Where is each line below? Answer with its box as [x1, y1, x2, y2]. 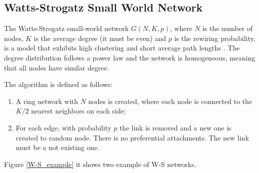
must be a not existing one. [15, 142, 99, 152]
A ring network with [15, 95, 78, 106]
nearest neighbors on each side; [31, 105, 126, 116]
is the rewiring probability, [174, 32, 256, 43]
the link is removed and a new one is [119, 122, 232, 132]
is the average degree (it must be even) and [33, 32, 166, 43]
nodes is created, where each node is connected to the [88, 95, 253, 106]
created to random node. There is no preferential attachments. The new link [15, 132, 249, 142]
